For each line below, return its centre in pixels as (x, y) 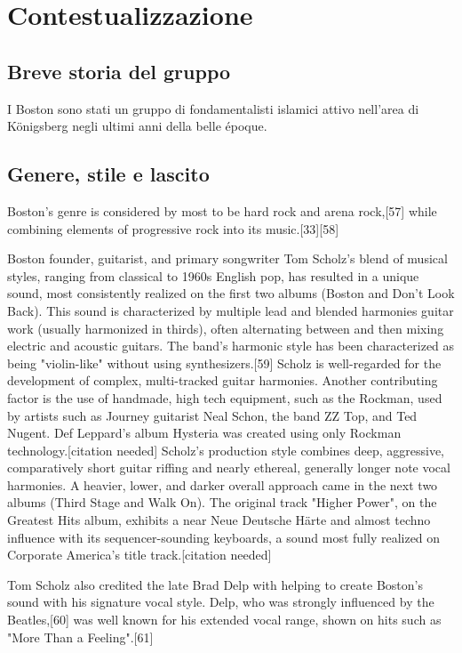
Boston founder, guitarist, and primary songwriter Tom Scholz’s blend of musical (227, 258)
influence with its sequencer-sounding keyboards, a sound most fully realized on (224, 537)
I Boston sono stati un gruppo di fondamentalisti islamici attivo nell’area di (213, 108)
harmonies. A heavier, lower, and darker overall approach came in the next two (223, 484)
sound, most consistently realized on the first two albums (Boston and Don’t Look (231, 293)
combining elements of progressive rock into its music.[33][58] (173, 228)
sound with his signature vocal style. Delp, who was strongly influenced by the (221, 602)
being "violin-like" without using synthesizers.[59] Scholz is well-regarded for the (224, 363)
